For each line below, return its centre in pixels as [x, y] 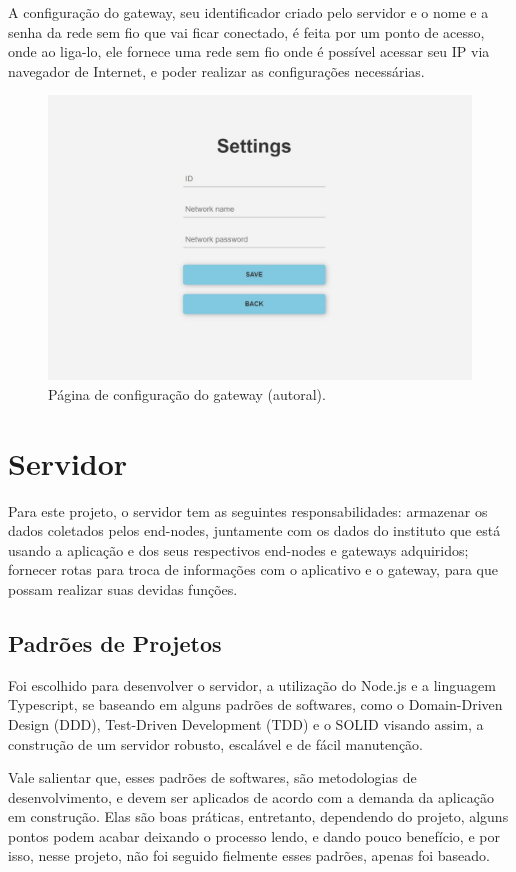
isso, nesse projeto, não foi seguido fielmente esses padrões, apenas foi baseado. [249, 855]
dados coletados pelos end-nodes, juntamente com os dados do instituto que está [254, 530]
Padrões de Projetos [115, 642]
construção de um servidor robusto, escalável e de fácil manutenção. [215, 743]
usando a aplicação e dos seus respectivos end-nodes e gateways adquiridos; [238, 549]
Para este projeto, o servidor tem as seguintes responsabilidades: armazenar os [248, 510]
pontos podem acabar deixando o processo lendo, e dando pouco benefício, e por [254, 835]
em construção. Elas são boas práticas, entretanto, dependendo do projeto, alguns [258, 816]
